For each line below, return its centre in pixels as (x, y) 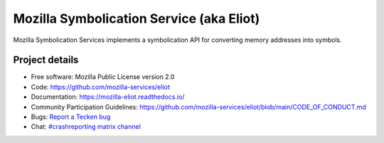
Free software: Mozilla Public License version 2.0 (103, 77)
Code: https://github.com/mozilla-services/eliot (100, 87)
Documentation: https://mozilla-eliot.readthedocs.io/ (108, 97)
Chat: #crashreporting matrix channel (86, 127)
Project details (46, 60)
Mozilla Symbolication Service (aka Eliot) (137, 18)
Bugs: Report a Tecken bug (71, 117)
